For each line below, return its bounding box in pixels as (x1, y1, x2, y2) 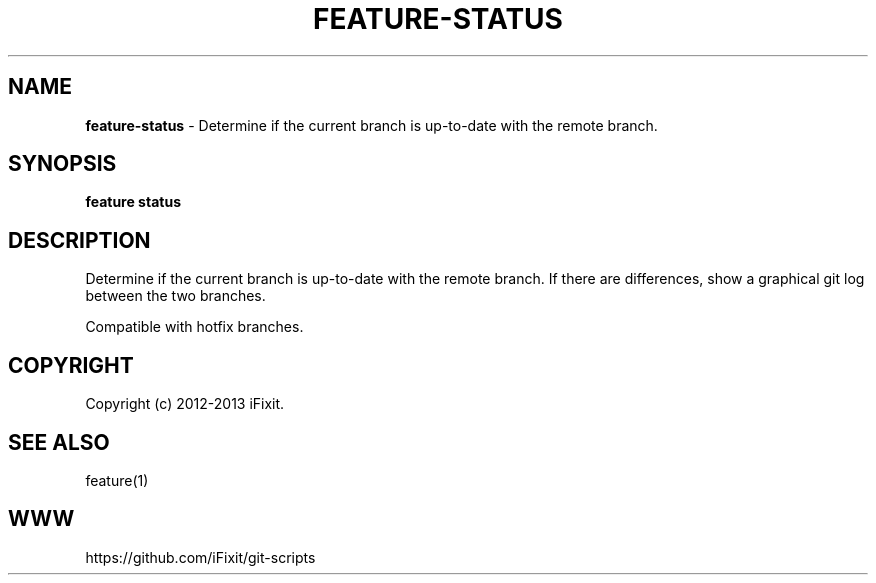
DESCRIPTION (8, 227, 151, 253)
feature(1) (85, 471, 149, 489)
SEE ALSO (8, 429, 110, 455)
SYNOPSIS (8, 151, 117, 177)
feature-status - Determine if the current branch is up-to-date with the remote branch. (85, 116, 658, 134)
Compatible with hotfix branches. (85, 318, 304, 336)
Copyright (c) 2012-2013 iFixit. (85, 395, 285, 413)
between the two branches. (85, 287, 266, 305)
